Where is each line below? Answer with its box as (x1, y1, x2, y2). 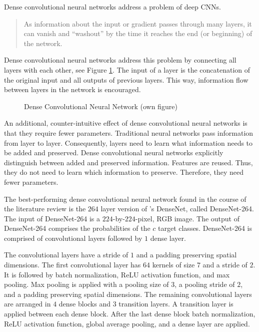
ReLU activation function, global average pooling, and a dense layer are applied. (4, 318, 250, 328)
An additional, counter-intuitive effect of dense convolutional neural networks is (4, 118, 247, 128)
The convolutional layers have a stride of (4, 249, 128, 260)
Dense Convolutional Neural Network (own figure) (24, 101, 177, 111)
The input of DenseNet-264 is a (4, 213, 100, 223)
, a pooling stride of (174, 279, 235, 289)
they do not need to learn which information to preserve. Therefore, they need (4, 167, 244, 177)
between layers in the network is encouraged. (4, 84, 141, 95)
